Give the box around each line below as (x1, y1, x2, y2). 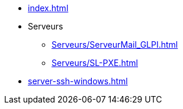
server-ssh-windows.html (28, 76, 128, 86)
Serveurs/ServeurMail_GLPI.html (52, 39, 178, 49)
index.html (28, 3, 69, 13)
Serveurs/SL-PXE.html (52, 58, 138, 68)
